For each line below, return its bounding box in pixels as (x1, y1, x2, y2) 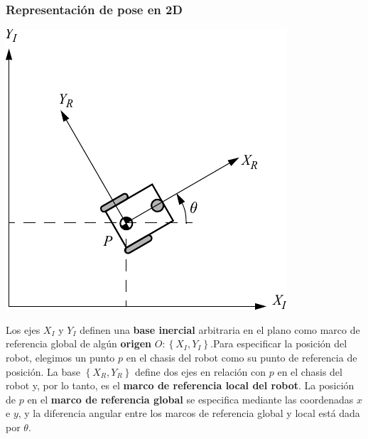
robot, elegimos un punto (6, 350, 115, 364)
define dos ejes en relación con (134, 364, 266, 379)
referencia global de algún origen (6, 336, 152, 351)
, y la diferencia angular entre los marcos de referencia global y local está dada (18, 406, 360, 421)
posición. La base (6, 364, 80, 379)
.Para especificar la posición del (210, 336, 347, 351)
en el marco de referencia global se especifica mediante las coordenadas (27, 391, 354, 406)
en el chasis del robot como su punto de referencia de (126, 350, 357, 364)
